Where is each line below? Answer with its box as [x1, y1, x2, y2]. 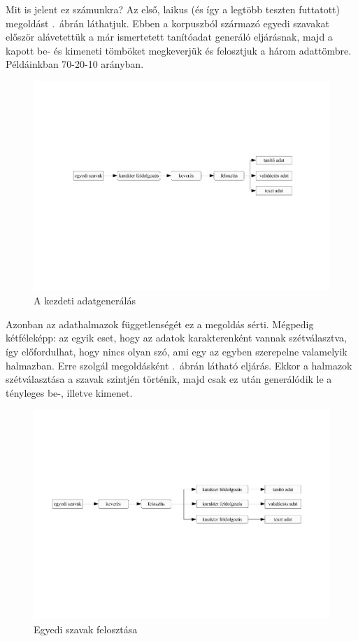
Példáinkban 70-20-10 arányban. [6, 57, 144, 71]
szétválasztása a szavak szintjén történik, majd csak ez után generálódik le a [6, 372, 332, 386]
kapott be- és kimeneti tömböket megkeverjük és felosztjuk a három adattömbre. [6, 43, 352, 57]
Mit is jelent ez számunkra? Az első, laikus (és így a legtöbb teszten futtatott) [6, 2, 341, 16]
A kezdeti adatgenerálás [34, 293, 136, 308]
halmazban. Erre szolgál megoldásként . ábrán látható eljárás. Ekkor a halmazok [6, 358, 352, 372]
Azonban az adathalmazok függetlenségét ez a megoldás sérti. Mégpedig [6, 316, 314, 331]
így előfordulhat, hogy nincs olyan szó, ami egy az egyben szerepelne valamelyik [6, 344, 348, 358]
